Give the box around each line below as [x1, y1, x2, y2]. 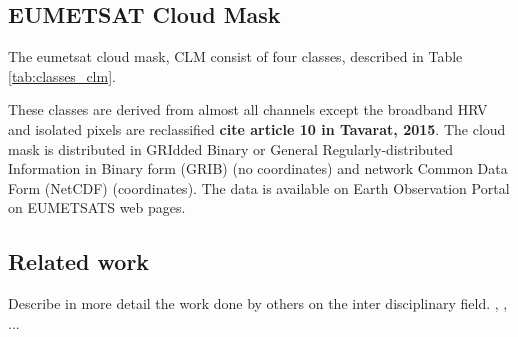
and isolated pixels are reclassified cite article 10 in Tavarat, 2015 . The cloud [8, 118, 506, 139]
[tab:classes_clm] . [8, 65, 116, 86]
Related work [8, 246, 150, 277]
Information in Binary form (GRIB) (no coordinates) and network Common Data [8, 158, 508, 179]
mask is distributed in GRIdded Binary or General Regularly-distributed [8, 138, 454, 159]
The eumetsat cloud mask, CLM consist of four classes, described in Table [8, 46, 463, 67]
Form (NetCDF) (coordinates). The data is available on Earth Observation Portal [8, 177, 510, 198]
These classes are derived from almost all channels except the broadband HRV [8, 99, 488, 120]
